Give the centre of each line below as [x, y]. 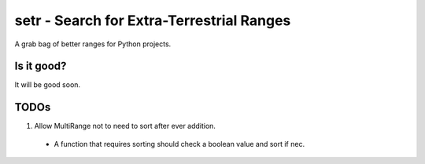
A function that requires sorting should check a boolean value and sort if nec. [179, 144]
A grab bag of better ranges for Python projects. [93, 44]
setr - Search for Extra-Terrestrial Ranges [153, 20]
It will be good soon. [48, 85]
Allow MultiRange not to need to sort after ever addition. [125, 126]
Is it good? [41, 66]
